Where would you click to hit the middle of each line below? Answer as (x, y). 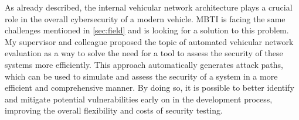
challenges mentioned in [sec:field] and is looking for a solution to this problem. (147, 30)
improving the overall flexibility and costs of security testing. (114, 110)
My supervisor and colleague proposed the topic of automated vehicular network (149, 41)
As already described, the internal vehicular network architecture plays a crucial (149, 7)
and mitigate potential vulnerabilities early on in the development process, (139, 99)
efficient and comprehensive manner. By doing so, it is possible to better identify (149, 88)
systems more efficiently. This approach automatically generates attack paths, (144, 64)
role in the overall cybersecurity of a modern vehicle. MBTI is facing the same (145, 18)
